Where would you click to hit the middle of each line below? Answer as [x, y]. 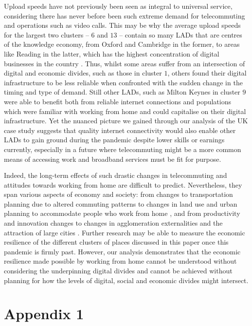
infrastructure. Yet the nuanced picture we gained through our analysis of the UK [126, 121]
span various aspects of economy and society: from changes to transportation [118, 194]
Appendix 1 [44, 314]
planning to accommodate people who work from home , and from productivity [122, 213]
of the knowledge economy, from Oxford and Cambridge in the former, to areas [122, 44]
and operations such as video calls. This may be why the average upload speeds [122, 25]
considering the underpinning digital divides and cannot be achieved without [118, 271]
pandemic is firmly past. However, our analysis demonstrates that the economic [122, 251]
